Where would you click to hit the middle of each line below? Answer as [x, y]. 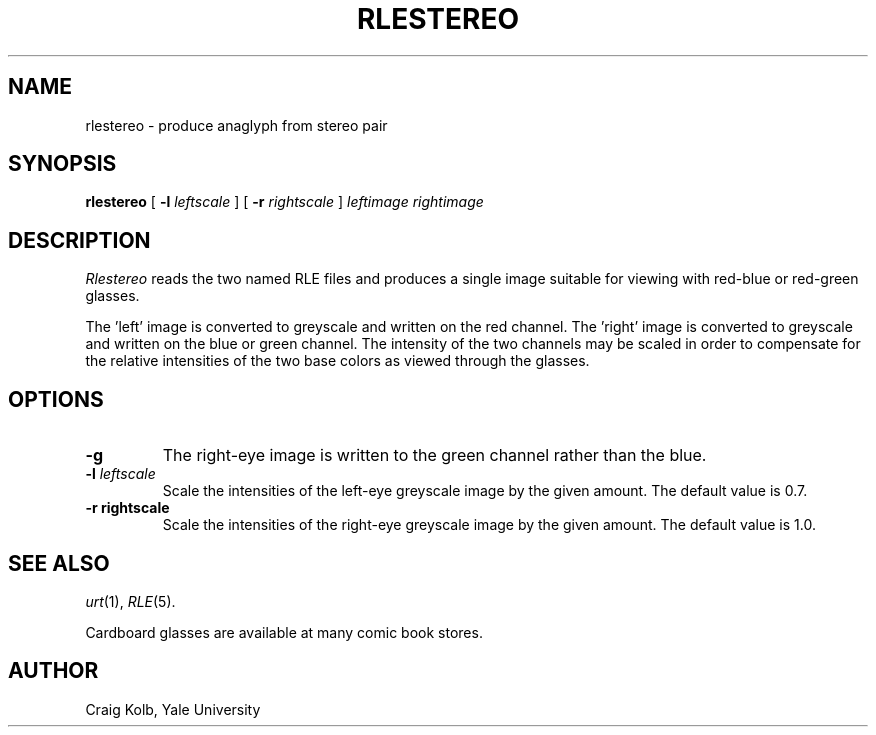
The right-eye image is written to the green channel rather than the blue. [434, 455]
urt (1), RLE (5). [130, 601]
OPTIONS [56, 399]
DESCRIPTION [79, 240]
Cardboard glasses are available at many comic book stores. [284, 632]
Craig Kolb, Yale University [173, 709]
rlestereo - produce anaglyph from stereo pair [236, 125]
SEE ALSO [59, 563]
